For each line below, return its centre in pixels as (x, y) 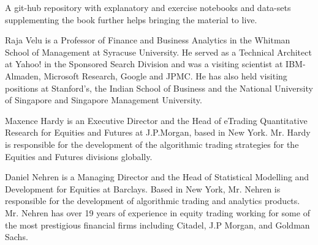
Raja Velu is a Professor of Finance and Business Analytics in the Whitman (148, 40)
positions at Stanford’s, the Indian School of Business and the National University (159, 88)
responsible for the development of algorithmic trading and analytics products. (153, 201)
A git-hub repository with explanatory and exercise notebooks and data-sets (148, 7)
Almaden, (23, 75)
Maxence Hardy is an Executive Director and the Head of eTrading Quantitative (156, 120)
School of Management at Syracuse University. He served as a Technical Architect (158, 52)
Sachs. (17, 237)
